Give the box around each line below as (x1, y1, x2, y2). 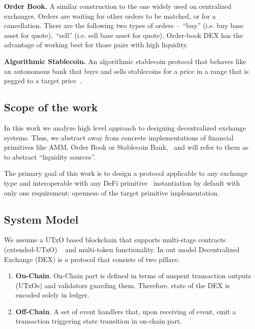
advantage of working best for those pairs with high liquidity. (4, 39, 189, 50)
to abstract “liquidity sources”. (4, 151, 96, 162)
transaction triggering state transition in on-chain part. (15, 316, 182, 326)
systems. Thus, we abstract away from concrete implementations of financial (4, 132, 234, 142)
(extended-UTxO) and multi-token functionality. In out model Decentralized (4, 244, 240, 254)
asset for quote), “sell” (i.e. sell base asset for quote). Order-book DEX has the (4, 30, 243, 40)
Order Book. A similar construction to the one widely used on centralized (4, 1, 232, 11)
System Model (4, 211, 79, 227)
